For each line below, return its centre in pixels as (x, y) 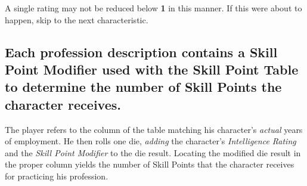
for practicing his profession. (57, 176)
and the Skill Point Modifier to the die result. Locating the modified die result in (153, 152)
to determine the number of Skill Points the (143, 87)
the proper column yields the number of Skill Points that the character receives (150, 164)
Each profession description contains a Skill (141, 52)
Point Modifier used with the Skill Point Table (152, 69)
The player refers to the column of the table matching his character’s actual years (154, 129)
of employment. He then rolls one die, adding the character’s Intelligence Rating (151, 141)
